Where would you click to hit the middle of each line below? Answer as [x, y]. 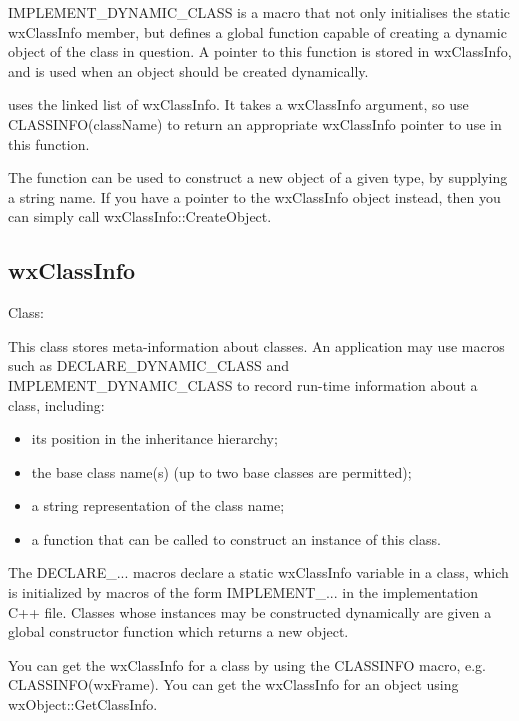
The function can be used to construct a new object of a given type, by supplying [258, 177]
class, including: [56, 404]
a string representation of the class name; [158, 505]
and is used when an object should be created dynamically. [188, 70]
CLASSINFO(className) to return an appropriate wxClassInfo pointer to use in [255, 123]
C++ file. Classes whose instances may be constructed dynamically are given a [250, 611]
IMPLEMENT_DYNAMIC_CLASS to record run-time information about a [243, 384]
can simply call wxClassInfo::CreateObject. [140, 216]
